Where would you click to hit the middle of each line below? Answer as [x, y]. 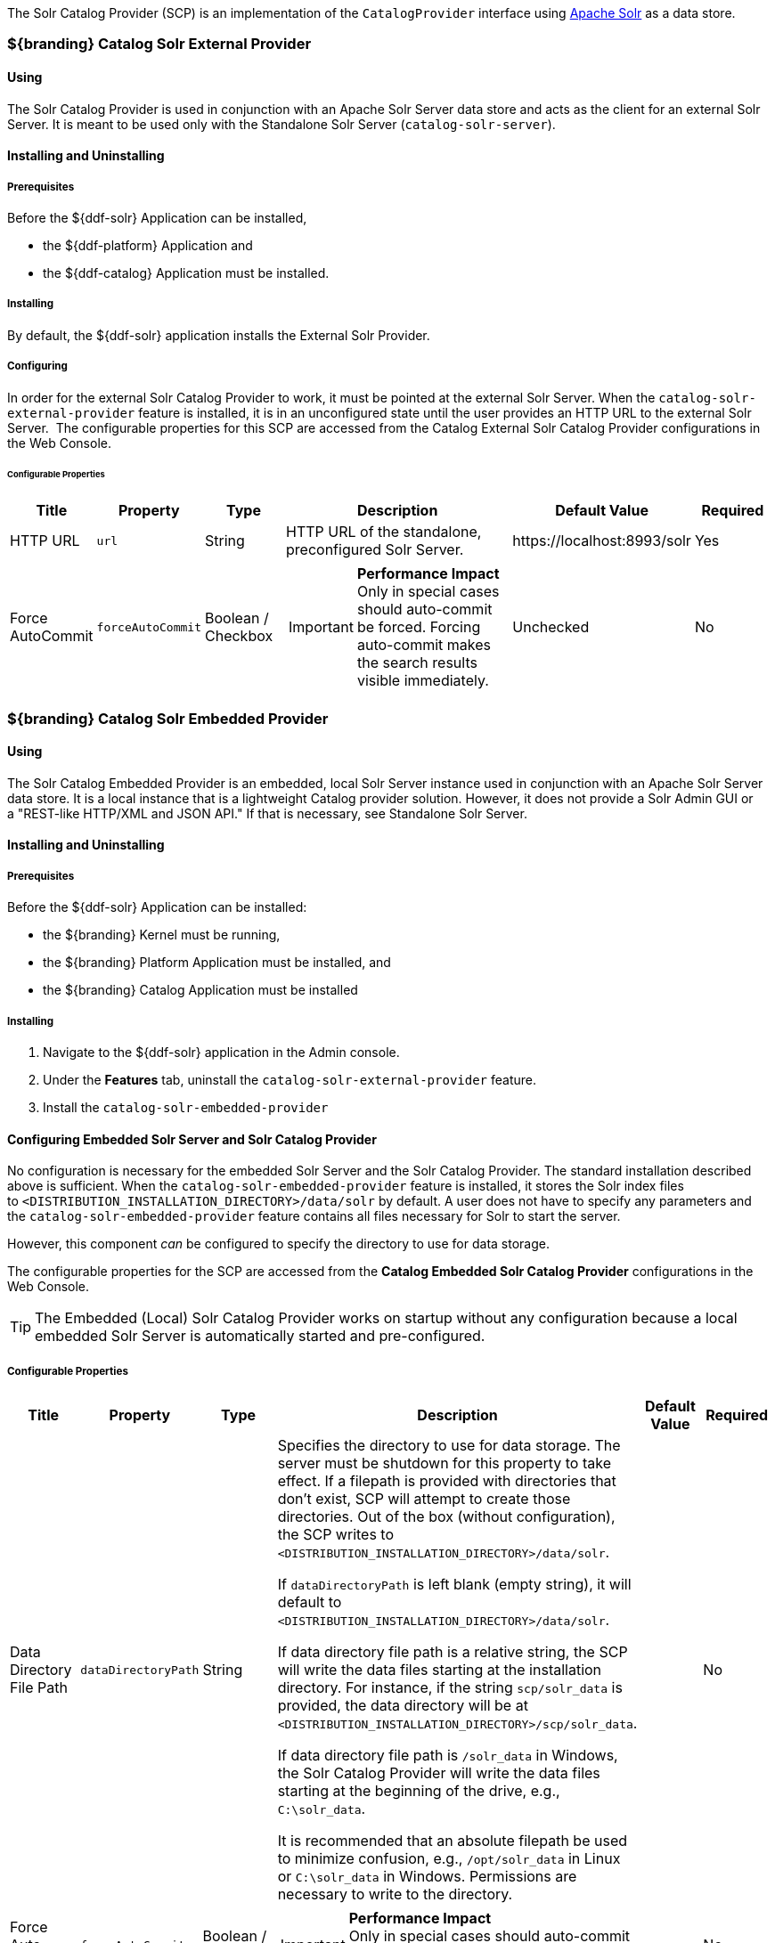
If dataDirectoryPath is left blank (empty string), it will [454, 1584]
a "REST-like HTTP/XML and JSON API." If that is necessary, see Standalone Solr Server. [267, 813]
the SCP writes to [336, 1534]
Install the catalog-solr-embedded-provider [186, 1107]
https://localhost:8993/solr [602, 541]
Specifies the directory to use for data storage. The [449, 1445]
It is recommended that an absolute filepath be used [452, 1841]
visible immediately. [423, 681]
